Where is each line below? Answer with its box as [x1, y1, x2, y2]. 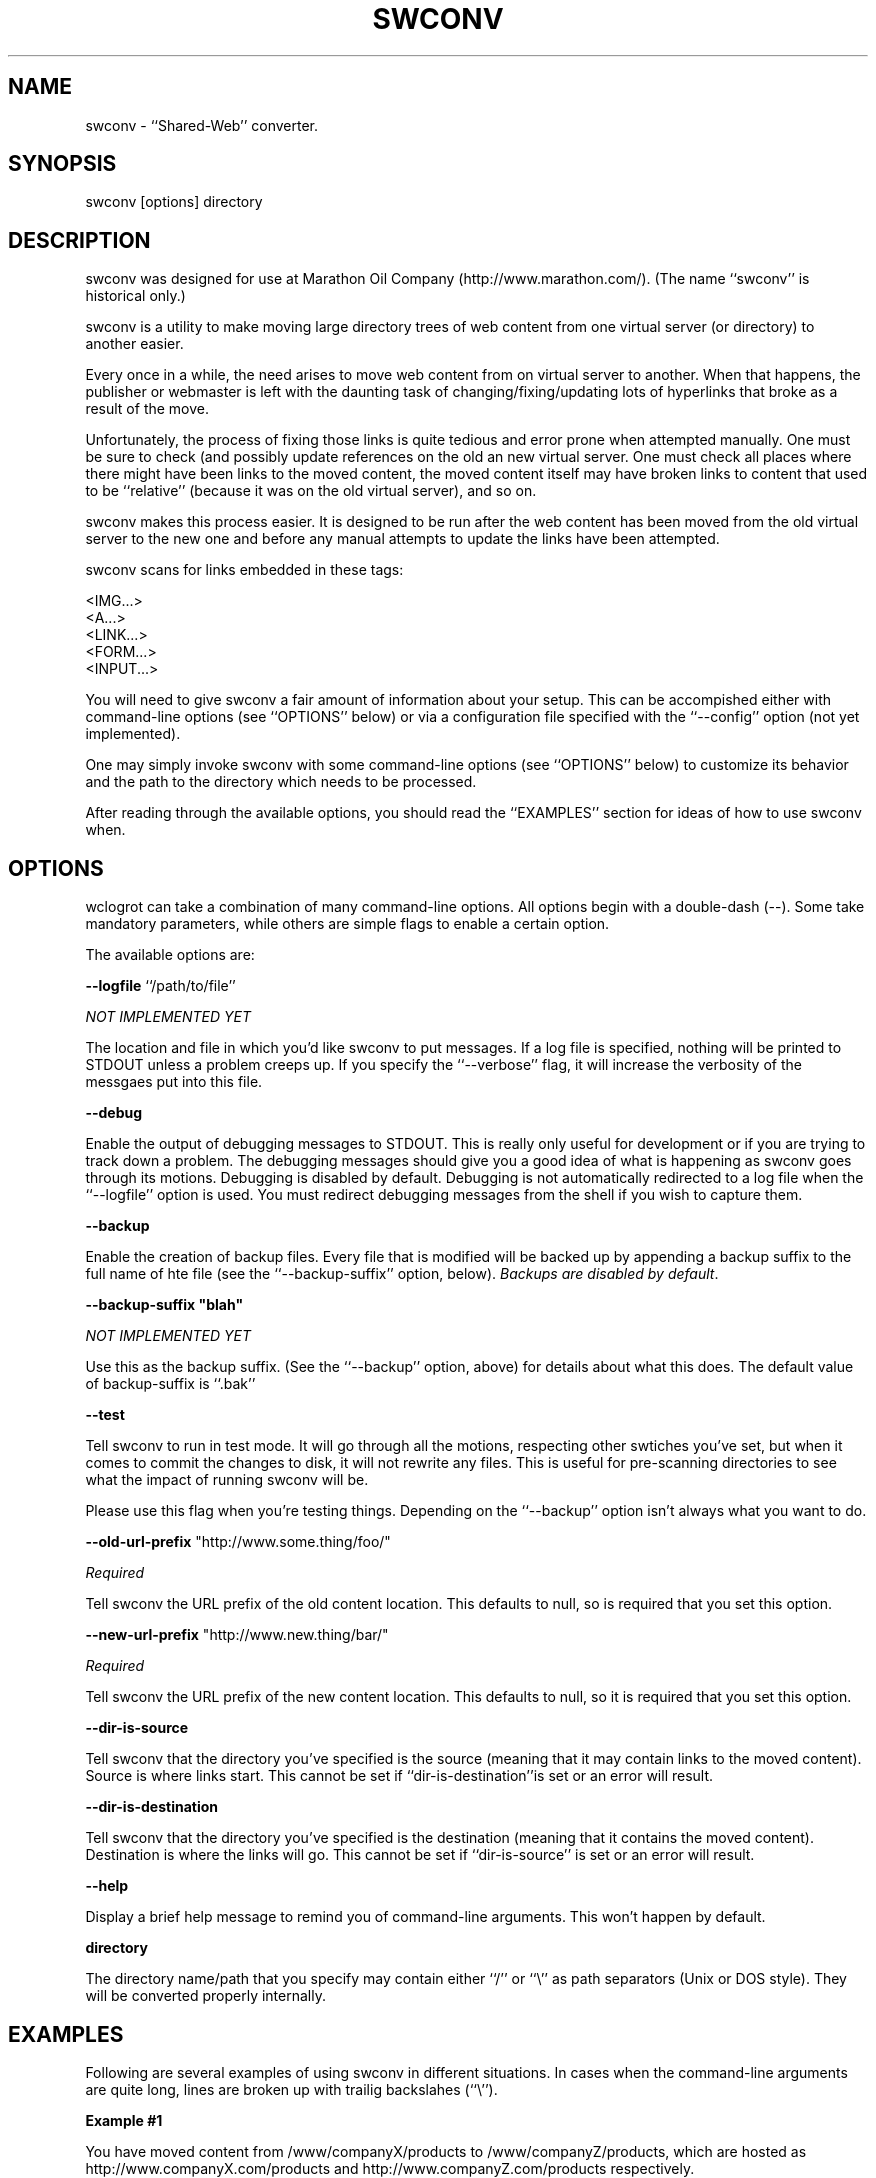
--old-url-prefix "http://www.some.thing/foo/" [85, 1533, 391, 1551]
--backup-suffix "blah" [85, 1296, 244, 1314]
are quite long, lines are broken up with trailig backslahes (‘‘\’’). [85, 2080, 498, 2098]
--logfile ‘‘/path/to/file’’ [85, 977, 236, 995]
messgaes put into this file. [85, 1073, 263, 1091]
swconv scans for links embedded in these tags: [85, 561, 404, 579]
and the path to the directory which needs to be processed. [85, 773, 477, 791]
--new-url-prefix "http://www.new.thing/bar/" [85, 1626, 389, 1644]
